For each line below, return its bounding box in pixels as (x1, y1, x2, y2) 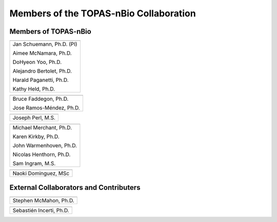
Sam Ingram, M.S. (12, 160, 56, 167)
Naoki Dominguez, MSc (12, 170, 70, 177)
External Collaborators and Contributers (9, 183, 141, 192)
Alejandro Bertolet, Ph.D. (12, 68, 72, 75)
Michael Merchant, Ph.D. (12, 124, 72, 131)
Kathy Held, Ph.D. (12, 85, 55, 93)
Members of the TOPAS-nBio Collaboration (9, 8, 196, 19)
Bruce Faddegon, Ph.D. (12, 95, 69, 102)
